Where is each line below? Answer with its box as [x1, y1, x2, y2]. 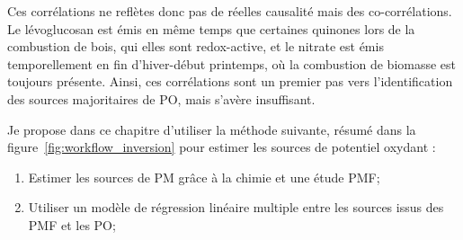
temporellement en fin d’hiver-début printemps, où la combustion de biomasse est [7, 54, 457, 73]
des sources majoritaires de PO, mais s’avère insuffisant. [7, 89, 316, 108]
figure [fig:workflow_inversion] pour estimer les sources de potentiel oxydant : [7, 138, 436, 156]
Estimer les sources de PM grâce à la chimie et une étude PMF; [28, 167, 380, 186]
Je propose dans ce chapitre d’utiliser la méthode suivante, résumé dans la [7, 120, 416, 138]
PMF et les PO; [28, 215, 116, 234]
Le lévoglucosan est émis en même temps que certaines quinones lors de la [7, 19, 415, 38]
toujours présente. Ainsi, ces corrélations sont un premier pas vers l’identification [7, 72, 453, 91]
